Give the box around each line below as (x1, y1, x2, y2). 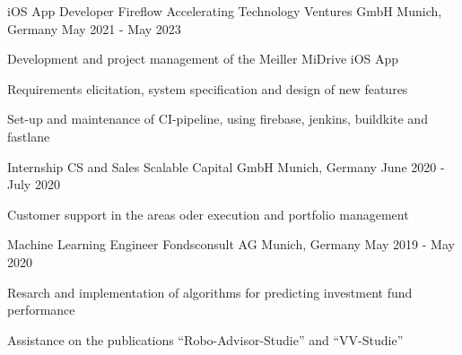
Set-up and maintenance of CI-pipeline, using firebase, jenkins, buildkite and (7, 109, 428, 128)
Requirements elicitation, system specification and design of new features (7, 79, 408, 98)
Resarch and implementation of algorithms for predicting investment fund (7, 282, 413, 301)
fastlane (7, 126, 50, 145)
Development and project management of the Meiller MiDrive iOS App (7, 49, 399, 68)
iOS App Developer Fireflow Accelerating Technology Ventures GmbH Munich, (7, 2, 442, 20)
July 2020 (7, 175, 60, 194)
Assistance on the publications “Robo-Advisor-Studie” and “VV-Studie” (7, 330, 404, 349)
